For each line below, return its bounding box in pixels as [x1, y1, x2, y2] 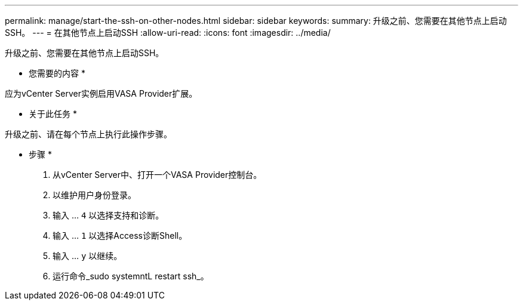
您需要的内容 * [29, 68, 85, 78]
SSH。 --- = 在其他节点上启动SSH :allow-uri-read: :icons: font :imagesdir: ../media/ [5, 27, 331, 38]
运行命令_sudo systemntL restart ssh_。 [53, 271, 209, 281]
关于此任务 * [29, 109, 77, 119]
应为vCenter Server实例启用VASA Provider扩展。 [5, 88, 198, 98]
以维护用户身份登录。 [53, 190, 136, 200]
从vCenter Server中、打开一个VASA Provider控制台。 [53, 170, 262, 180]
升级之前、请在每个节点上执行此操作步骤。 [5, 129, 172, 139]
